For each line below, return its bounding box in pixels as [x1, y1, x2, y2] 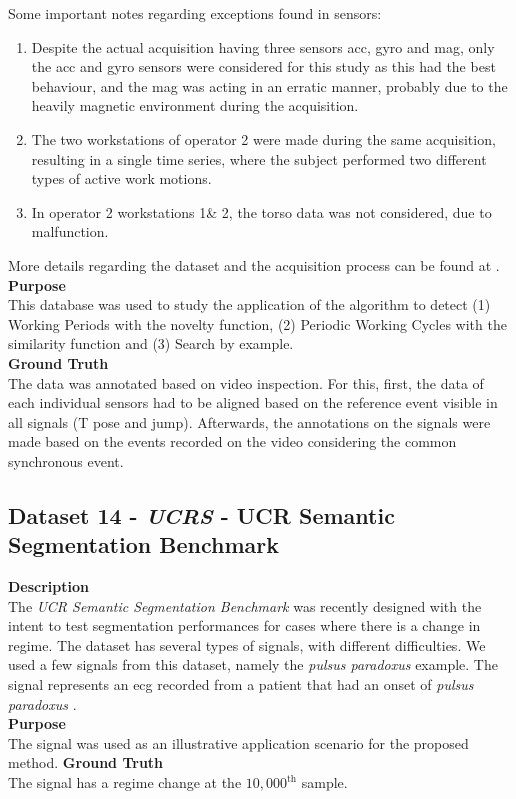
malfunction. [31, 221, 109, 242]
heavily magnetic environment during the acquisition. [31, 95, 359, 116]
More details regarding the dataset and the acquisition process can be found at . [8, 254, 500, 275]
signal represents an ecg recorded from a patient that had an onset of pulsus [8, 674, 474, 695]
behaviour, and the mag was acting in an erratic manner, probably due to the [31, 75, 508, 96]
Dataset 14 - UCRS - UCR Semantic [8, 499, 395, 530]
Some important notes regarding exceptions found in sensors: [8, 3, 382, 23]
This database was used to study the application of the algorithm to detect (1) [8, 294, 491, 315]
